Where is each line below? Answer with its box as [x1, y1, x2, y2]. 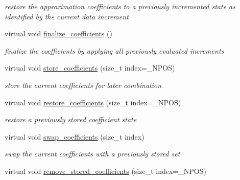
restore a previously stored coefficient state [5, 114, 137, 125]
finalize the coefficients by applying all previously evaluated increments [5, 45, 224, 56]
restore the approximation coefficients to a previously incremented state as [5, 1, 235, 11]
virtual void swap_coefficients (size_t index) [5, 131, 145, 142]
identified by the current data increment [5, 11, 129, 21]
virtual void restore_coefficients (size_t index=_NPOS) [5, 97, 181, 107]
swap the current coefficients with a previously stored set [5, 148, 180, 159]
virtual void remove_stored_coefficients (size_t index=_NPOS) [5, 165, 206, 176]
